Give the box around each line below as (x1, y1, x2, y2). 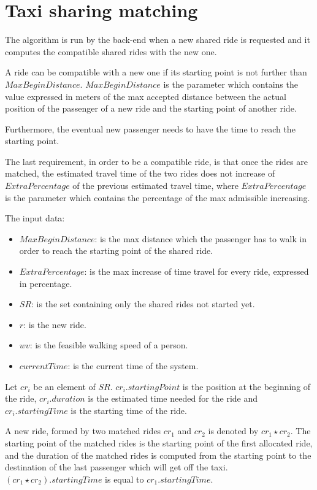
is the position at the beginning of (182, 380, 311, 392)
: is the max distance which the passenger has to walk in (94, 232, 307, 245)
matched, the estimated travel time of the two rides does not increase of (5, 167, 275, 180)
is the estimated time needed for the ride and (88, 392, 258, 405)
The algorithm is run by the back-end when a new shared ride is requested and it (5, 33, 310, 46)
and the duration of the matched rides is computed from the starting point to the (5, 448, 311, 461)
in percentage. (19, 277, 72, 289)
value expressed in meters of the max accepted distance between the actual (5, 90, 286, 102)
